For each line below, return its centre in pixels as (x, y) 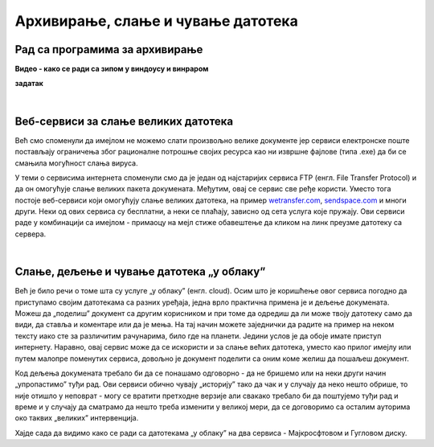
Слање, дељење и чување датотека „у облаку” (140, 272)
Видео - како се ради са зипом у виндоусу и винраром (112, 69)
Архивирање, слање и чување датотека (157, 21)
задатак (29, 84)
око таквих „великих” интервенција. (77, 418)
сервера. (31, 234)
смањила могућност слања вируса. (76, 163)
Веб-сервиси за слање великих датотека (124, 121)
